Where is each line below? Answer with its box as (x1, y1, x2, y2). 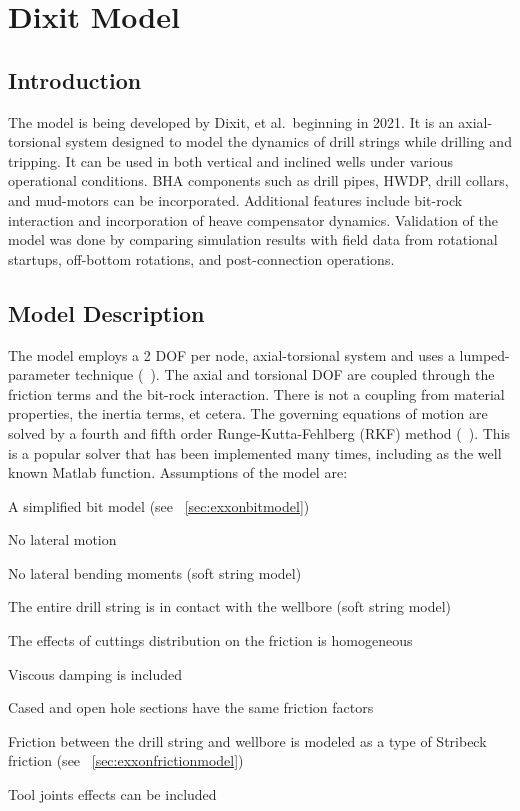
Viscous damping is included (8, 663, 183, 684)
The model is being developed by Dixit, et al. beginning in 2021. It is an (8, 111, 454, 132)
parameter (8, 364, 71, 385)
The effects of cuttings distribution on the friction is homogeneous (8, 630, 413, 651)
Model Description (8, 297, 205, 328)
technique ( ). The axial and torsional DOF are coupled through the (74, 364, 495, 385)
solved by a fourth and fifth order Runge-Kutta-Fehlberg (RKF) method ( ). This (8, 422, 511, 443)
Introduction (8, 64, 142, 95)
